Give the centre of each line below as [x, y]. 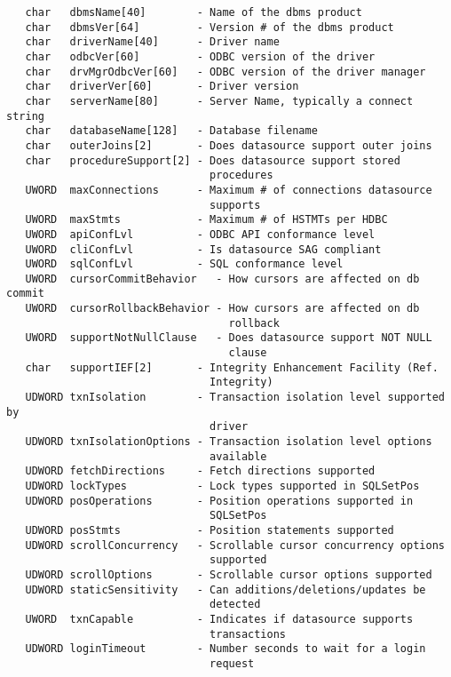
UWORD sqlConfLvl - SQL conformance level [184, 264]
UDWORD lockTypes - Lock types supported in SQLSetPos [222, 486]
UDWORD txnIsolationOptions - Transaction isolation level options [229, 442]
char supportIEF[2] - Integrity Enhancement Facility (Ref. [232, 367]
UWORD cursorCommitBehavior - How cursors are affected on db [222, 279]
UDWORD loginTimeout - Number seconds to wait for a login [225, 649]
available [238, 456]
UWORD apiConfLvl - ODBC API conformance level [200, 234]
